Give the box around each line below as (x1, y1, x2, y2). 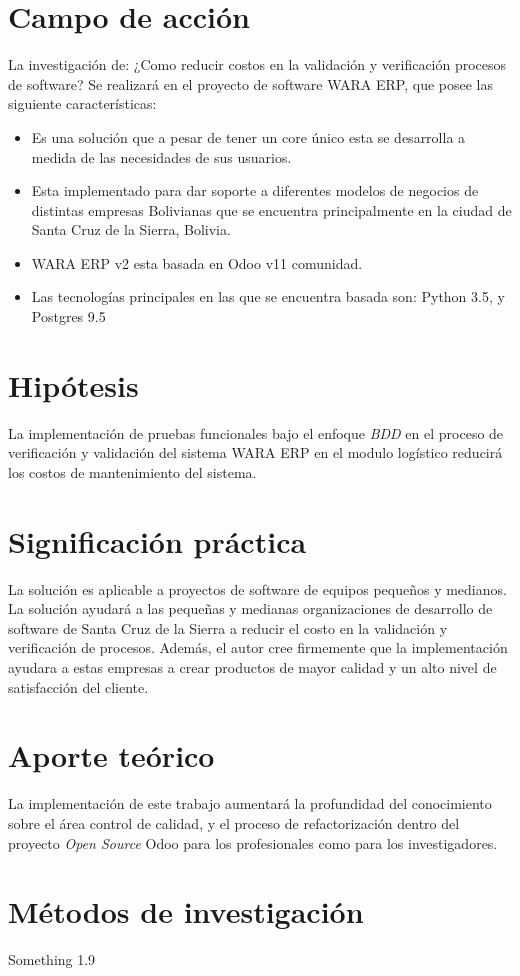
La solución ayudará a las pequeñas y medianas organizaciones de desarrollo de (8, 598, 493, 619)
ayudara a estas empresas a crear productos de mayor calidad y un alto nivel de (8, 657, 497, 678)
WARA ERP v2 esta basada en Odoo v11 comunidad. (31, 252, 363, 273)
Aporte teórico (8, 735, 215, 776)
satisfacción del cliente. (8, 676, 149, 697)
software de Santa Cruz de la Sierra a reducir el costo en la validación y (8, 617, 448, 638)
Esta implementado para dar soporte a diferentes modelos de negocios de (31, 180, 479, 201)
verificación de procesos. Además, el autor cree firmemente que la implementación (8, 637, 508, 658)
